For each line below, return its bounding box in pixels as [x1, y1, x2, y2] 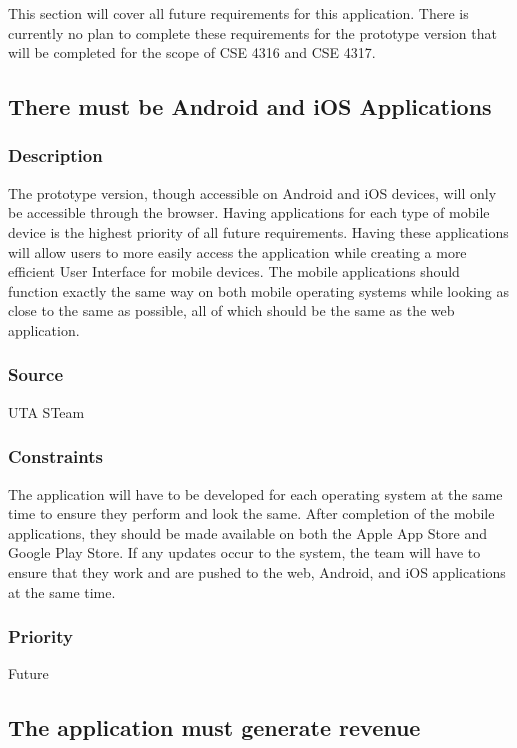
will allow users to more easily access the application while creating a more [8, 241, 467, 262]
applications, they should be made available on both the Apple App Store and [8, 522, 487, 543]
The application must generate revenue [8, 712, 421, 743]
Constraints [8, 444, 103, 469]
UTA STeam [8, 401, 85, 422]
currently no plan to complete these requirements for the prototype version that [8, 22, 497, 43]
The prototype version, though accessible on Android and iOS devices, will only [8, 182, 497, 203]
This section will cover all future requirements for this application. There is [8, 3, 469, 23]
